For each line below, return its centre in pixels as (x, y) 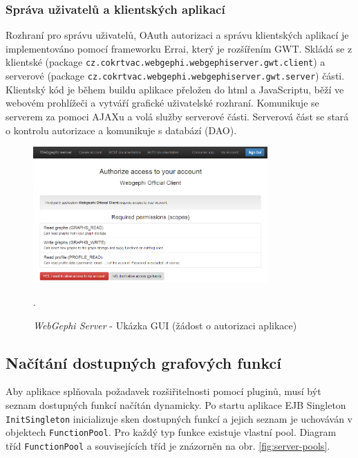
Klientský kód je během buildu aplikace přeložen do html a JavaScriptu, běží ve (175, 89)
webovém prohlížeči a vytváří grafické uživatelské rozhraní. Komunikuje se (162, 103)
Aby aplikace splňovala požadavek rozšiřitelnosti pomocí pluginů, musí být (163, 391)
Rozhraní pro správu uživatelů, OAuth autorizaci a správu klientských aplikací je (177, 35)
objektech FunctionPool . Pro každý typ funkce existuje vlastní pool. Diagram (171, 432)
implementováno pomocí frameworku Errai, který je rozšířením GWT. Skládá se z (179, 48)
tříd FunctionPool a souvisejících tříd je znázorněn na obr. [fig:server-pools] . (168, 445)
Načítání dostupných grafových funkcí (143, 362)
